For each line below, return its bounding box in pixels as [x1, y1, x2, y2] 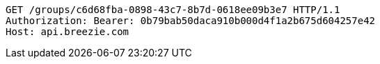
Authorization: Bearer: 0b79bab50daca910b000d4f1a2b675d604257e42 [6, 15, 376, 26]
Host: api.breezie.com [6, 26, 129, 37]
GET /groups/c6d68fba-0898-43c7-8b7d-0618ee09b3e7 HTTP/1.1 [6, 4, 340, 15]
